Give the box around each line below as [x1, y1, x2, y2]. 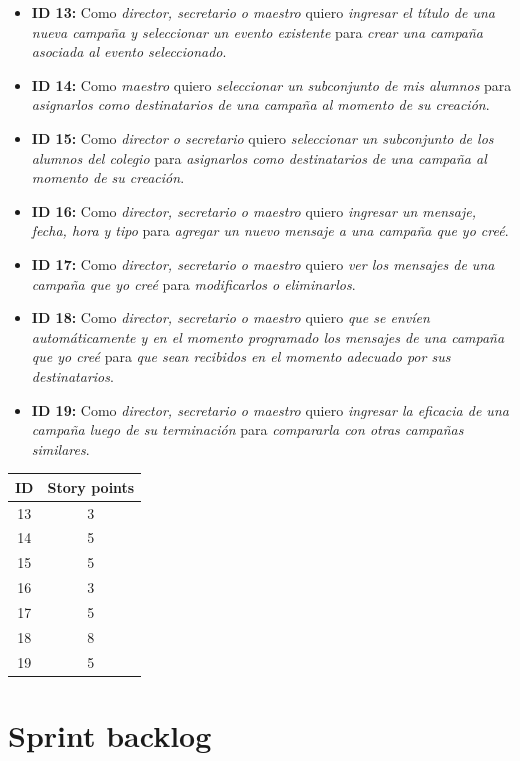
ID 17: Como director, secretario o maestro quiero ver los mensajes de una [31, 253, 495, 274]
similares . [31, 438, 90, 459]
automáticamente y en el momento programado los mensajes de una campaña [31, 326, 505, 347]
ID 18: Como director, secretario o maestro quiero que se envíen [31, 307, 430, 328]
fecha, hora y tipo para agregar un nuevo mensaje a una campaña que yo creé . [31, 220, 509, 241]
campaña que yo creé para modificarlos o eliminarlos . [31, 273, 356, 294]
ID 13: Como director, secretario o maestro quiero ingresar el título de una [31, 2, 495, 22]
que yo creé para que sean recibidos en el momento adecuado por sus [31, 346, 451, 367]
